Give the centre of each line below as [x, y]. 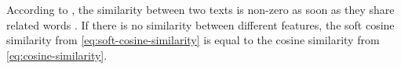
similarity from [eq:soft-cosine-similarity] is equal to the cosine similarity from [193, 40]
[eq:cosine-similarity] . [57, 55]
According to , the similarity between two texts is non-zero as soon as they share [200, 9]
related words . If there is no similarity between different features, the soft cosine [200, 24]
